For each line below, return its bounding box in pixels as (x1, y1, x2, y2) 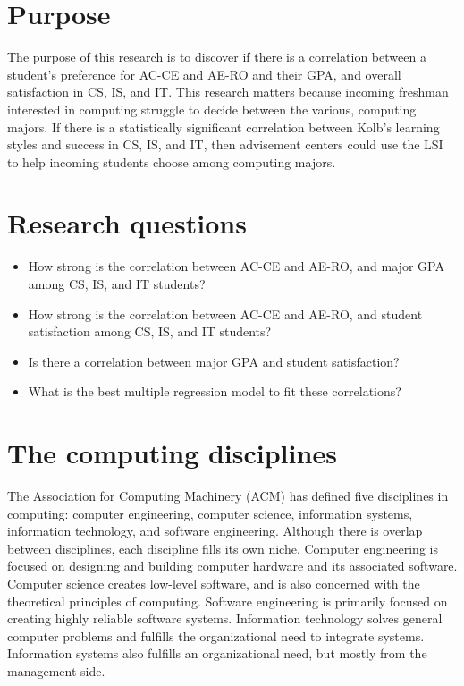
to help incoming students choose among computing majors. (7, 152, 336, 171)
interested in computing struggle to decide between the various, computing (7, 99, 417, 118)
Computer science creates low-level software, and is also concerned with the (7, 574, 420, 593)
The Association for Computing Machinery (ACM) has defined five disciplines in (7, 487, 449, 505)
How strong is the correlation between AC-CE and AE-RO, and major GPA (28, 257, 444, 275)
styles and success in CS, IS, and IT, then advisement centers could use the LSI (7, 135, 443, 154)
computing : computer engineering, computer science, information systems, (7, 504, 413, 522)
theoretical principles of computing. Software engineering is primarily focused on (7, 591, 448, 610)
